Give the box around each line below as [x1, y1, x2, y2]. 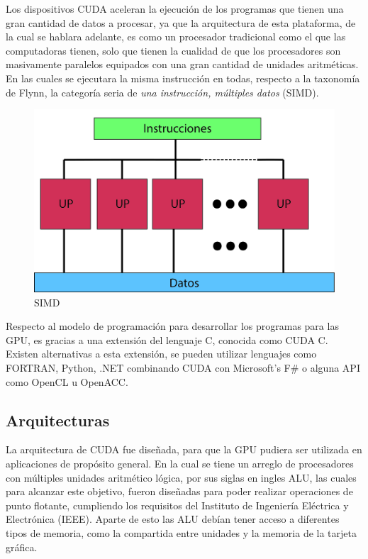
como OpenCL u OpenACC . [6, 374, 128, 389]
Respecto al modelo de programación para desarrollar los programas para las [6, 319, 339, 333]
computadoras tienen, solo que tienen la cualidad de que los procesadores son [6, 43, 341, 57]
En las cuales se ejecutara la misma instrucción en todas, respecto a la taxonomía [6, 70, 360, 85]
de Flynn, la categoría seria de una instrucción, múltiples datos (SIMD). [6, 84, 319, 99]
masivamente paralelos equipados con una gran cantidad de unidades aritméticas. [6, 57, 359, 72]
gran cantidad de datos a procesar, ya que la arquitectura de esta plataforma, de [6, 15, 356, 30]
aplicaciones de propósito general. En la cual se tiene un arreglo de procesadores [6, 456, 354, 471]
